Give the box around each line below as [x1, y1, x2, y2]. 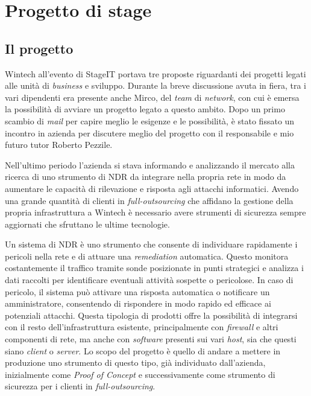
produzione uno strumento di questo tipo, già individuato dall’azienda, [5, 356, 266, 369]
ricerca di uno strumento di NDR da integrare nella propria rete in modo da [5, 170, 286, 183]
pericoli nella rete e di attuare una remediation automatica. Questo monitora [5, 249, 289, 262]
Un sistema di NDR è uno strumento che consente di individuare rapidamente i [5, 238, 298, 251]
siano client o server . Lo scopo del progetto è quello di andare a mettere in [5, 344, 281, 357]
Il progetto [5, 39, 74, 57]
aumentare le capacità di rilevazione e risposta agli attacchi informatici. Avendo [5, 182, 299, 194]
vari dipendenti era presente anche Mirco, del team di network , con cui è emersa [5, 91, 300, 103]
